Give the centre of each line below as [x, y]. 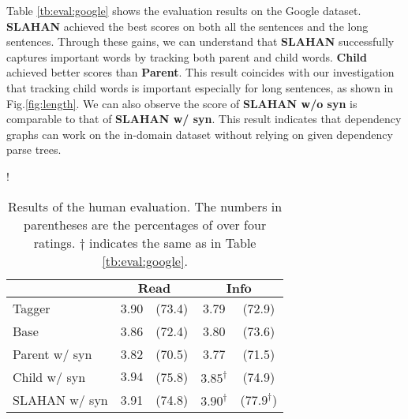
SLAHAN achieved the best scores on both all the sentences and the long [187, 26]
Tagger [32, 308]
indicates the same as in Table [173, 242]
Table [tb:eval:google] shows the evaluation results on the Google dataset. [184, 10]
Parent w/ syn [52, 354]
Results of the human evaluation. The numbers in [145, 206]
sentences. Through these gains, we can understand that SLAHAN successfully [200, 41]
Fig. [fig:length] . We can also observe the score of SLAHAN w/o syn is [182, 103]
